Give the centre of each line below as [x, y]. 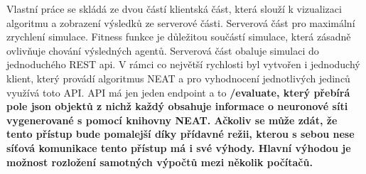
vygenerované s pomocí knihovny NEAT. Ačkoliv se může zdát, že [172, 120]
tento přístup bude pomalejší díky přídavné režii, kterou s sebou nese [181, 134]
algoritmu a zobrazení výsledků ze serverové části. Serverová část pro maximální [181, 22]
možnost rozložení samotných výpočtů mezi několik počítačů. [160, 162]
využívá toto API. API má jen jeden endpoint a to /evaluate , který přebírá [178, 92]
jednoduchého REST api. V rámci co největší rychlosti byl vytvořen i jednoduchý [183, 64]
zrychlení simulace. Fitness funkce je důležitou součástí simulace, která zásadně [179, 37]
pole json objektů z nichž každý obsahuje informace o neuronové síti [177, 106]
